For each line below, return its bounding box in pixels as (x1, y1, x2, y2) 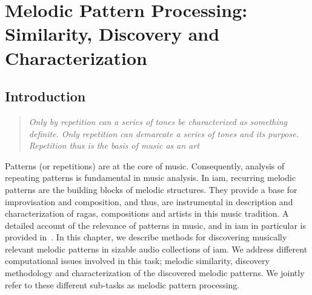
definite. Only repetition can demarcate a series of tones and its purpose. (28, 127, 299, 140)
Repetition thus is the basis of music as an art (28, 139, 200, 152)
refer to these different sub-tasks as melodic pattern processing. (5, 278, 240, 291)
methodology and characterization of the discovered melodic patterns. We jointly (5, 266, 305, 279)
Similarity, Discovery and (5, 21, 220, 46)
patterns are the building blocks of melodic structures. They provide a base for (5, 183, 297, 195)
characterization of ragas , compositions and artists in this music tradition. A (5, 207, 289, 220)
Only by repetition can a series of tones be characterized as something (28, 115, 287, 127)
